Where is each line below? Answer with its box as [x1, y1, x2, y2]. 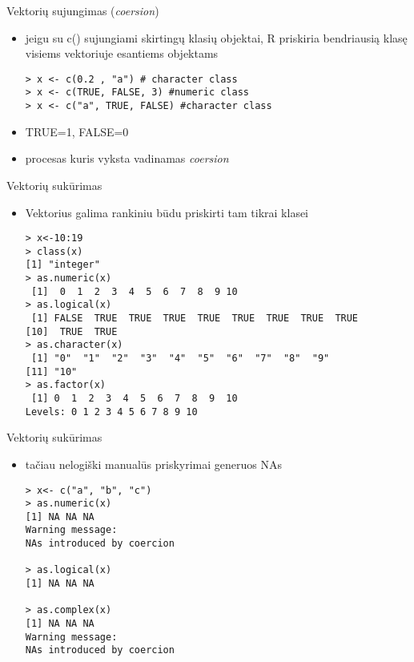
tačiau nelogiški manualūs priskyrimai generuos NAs [25, 455, 282, 472]
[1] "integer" [25, 259, 100, 271]
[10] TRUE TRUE [25, 325, 118, 337]
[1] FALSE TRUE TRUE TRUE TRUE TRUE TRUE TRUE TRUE [30, 313, 359, 325]
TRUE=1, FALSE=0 [25, 123, 129, 139]
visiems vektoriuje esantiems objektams [25, 45, 219, 62]
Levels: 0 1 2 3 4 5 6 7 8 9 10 [25, 406, 198, 418]
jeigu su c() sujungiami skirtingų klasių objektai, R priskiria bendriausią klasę [25, 29, 408, 46]
